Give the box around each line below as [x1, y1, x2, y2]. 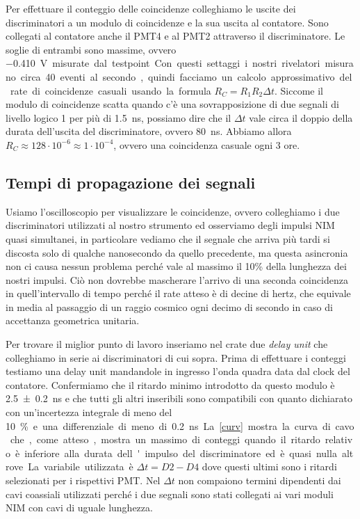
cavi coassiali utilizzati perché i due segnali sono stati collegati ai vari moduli [6, 486, 334, 501]
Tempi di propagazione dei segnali [6, 171, 256, 193]
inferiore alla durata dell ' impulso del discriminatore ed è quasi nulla [24, 445, 337, 460]
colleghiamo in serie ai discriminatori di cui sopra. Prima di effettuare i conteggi [6, 350, 346, 365]
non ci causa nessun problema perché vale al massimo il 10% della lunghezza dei [6, 259, 347, 273]
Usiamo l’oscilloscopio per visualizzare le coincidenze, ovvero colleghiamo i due [6, 204, 340, 218]
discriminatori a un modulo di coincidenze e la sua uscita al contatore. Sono [6, 15, 329, 29]
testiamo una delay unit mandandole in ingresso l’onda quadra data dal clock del [6, 364, 350, 378]
